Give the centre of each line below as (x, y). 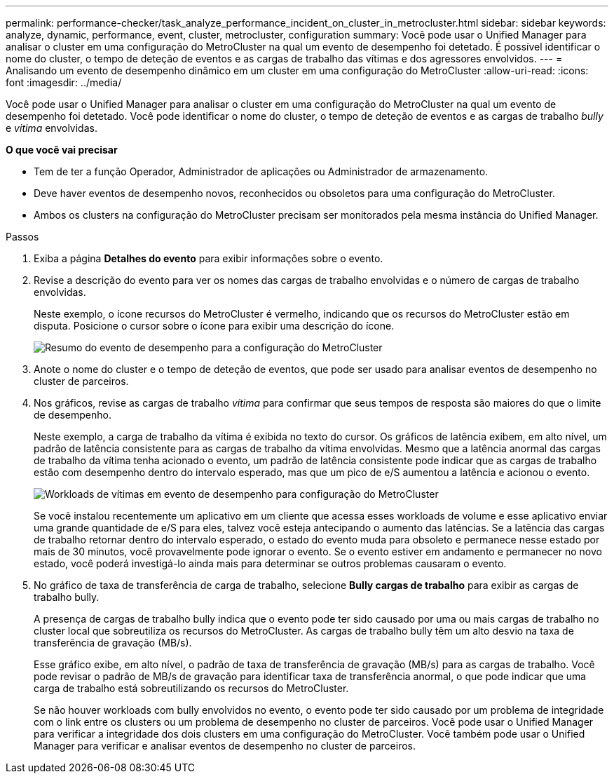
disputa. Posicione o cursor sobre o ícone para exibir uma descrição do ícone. (214, 326)
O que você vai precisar (62, 150)
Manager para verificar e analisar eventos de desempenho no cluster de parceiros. (225, 746)
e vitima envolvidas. (52, 128)
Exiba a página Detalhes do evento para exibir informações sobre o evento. (209, 258)
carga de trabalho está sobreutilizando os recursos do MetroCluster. (191, 688)
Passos (22, 237)
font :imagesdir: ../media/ (64, 82)
